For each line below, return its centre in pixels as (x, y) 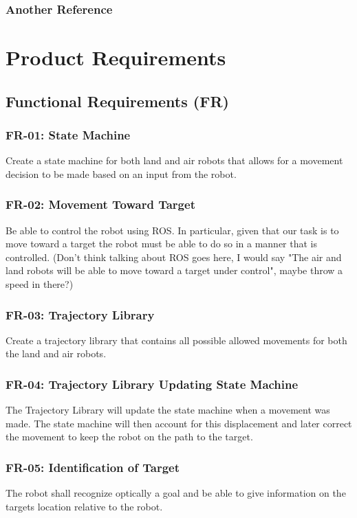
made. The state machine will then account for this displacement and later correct (179, 423)
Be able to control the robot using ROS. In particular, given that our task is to (172, 230)
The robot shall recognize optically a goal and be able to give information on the (176, 493)
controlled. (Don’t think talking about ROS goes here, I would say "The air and (174, 257)
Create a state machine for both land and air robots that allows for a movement (174, 160)
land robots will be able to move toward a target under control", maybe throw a (174, 270)
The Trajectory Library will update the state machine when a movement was (168, 410)
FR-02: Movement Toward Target (100, 204)
